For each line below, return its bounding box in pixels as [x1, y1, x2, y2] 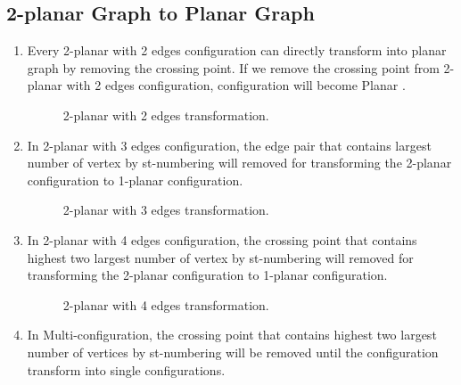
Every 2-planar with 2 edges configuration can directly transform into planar [27, 41, 447, 60]
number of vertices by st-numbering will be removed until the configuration [27, 342, 439, 361]
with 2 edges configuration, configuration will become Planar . [66, 76, 406, 94]
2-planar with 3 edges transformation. [62, 201, 269, 219]
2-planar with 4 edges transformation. [62, 295, 269, 314]
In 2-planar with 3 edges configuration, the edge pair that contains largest [27, 135, 432, 154]
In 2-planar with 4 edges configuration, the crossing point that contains [27, 230, 417, 249]
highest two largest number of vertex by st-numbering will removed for [27, 248, 414, 266]
